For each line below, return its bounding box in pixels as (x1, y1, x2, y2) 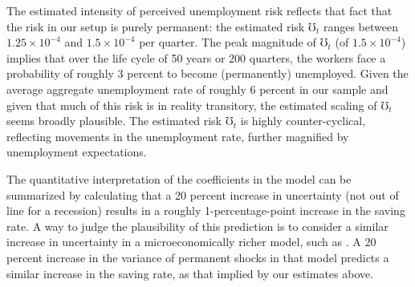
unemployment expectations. (6, 143, 147, 160)
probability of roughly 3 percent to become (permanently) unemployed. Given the (6, 65, 409, 82)
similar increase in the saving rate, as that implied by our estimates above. (6, 265, 374, 281)
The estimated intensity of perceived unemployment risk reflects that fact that (6, 2, 393, 18)
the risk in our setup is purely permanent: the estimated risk (6, 18, 305, 34)
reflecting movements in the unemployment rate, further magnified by (6, 127, 349, 144)
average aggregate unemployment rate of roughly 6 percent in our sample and (6, 80, 389, 97)
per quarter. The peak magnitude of (139, 34, 316, 51)
